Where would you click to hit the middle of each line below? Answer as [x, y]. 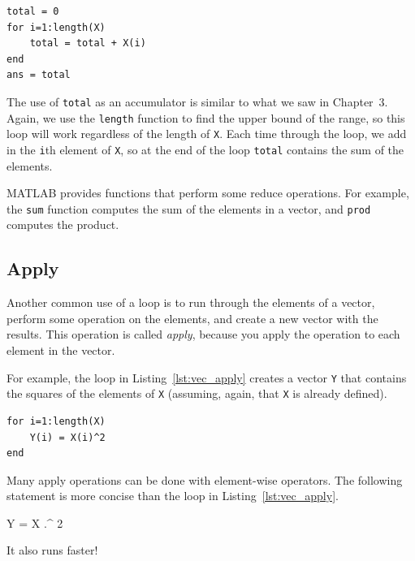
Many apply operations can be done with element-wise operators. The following [205, 479]
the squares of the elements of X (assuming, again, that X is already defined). [197, 393]
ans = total [39, 75]
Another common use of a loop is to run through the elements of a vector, [191, 302]
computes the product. [63, 224]
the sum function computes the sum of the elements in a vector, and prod [189, 208]
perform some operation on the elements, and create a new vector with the [192, 318]
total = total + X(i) [88, 43]
